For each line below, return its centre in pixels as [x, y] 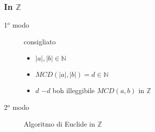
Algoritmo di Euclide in [59, 123]
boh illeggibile [74, 90]
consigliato [40, 41]
